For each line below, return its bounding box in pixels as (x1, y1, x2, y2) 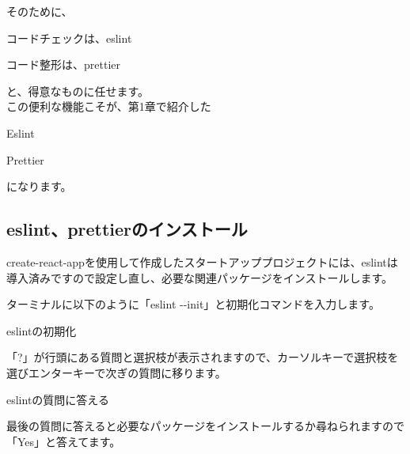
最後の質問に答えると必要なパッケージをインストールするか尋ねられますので (6, 418, 405, 434)
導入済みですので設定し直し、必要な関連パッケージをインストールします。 (6, 269, 393, 286)
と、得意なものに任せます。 (6, 82, 150, 99)
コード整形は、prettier (6, 56, 120, 73)
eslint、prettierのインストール (6, 217, 248, 241)
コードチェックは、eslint (6, 29, 132, 46)
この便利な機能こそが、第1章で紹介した (6, 98, 211, 115)
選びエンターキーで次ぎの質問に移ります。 (6, 364, 226, 380)
